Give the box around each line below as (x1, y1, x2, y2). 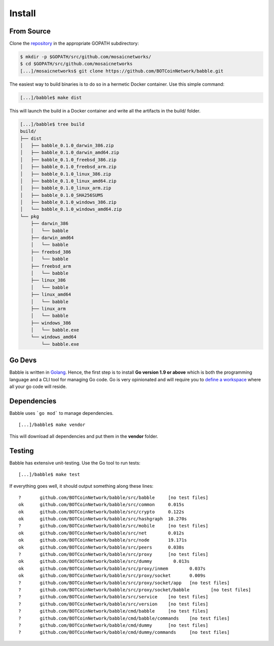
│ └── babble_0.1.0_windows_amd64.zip (20, 206, 122, 212)
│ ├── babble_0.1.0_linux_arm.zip (20, 185, 112, 191)
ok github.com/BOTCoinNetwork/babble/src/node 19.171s (18, 537, 187, 543)
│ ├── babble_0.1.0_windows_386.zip (20, 199, 117, 205)
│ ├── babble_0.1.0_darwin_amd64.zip (20, 150, 119, 156)
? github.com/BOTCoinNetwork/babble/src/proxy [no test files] (18, 552, 209, 557)
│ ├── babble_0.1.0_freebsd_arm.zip (20, 164, 117, 170)
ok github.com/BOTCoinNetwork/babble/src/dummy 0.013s (18, 558, 190, 564)
